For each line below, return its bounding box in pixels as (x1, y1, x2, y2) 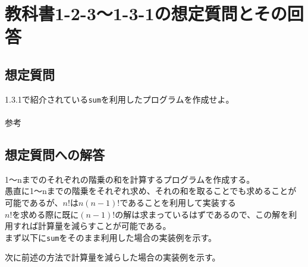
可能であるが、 (5, 196, 63, 208)
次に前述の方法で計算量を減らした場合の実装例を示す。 (5, 251, 221, 263)
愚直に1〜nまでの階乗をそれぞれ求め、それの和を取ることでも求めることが (5, 185, 297, 197)
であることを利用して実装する (120, 196, 236, 208)
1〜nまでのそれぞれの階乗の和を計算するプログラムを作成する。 (5, 173, 255, 185)
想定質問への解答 (5, 145, 105, 163)
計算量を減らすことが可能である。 (37, 220, 171, 232)
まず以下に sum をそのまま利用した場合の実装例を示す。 (5, 231, 217, 243)
